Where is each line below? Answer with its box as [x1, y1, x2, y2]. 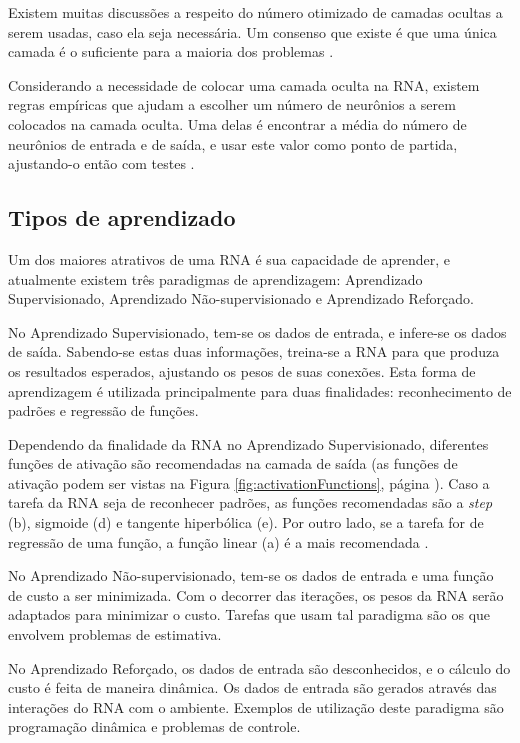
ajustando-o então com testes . [8, 153, 195, 174]
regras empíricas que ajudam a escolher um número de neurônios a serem [8, 94, 456, 115]
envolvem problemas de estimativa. [8, 624, 222, 645]
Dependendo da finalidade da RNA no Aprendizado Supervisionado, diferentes [8, 433, 489, 454]
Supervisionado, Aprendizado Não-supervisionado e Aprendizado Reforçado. [8, 288, 474, 309]
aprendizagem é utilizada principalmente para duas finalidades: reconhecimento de [8, 380, 512, 401]
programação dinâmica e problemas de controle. [8, 716, 301, 737]
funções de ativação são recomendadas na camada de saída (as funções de [8, 453, 458, 474]
